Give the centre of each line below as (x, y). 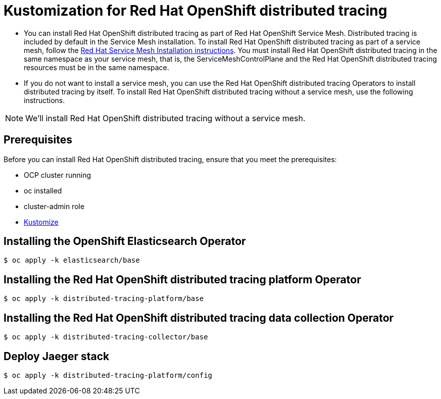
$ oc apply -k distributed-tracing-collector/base (106, 337)
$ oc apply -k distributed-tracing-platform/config (108, 375)
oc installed (43, 190)
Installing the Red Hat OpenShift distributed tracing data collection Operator (199, 318)
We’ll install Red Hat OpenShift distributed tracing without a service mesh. (165, 118)
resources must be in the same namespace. (96, 67)
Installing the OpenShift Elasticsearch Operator (125, 241)
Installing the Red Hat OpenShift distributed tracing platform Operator (182, 279)
